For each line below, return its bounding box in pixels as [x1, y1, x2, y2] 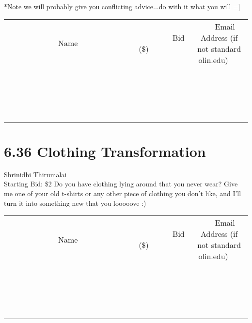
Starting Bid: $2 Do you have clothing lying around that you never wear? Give [4, 179, 238, 189]
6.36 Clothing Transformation [4, 141, 206, 161]
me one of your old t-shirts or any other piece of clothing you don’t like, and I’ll [4, 188, 241, 198]
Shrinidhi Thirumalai [4, 169, 67, 179]
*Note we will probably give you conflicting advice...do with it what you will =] [4, 1, 240, 11]
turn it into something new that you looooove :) [4, 198, 146, 208]
